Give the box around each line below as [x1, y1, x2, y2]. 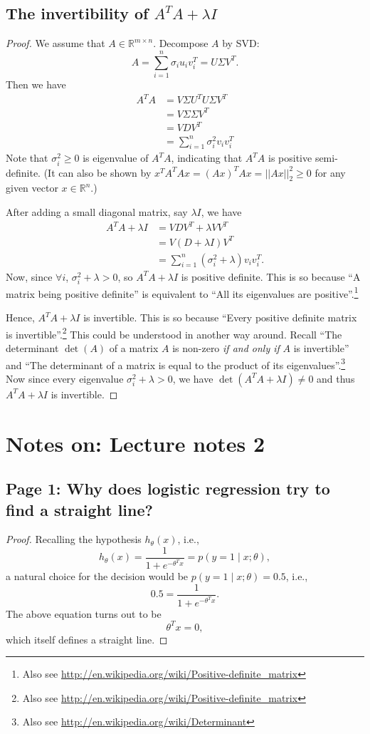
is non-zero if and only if [172, 340, 280, 355]
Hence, [6, 310, 35, 325]
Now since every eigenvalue [6, 371, 124, 386]
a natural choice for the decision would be [6, 569, 189, 584]
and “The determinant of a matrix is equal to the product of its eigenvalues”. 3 [6, 355, 346, 372]
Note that [6, 150, 48, 165]
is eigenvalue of [83, 150, 149, 165]
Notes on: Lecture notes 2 [6, 428, 265, 458]
